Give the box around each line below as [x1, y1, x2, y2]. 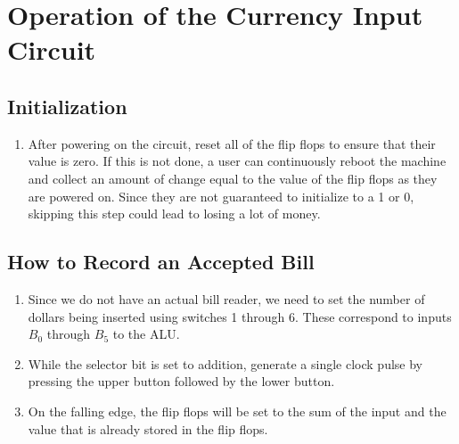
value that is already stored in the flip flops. [28, 419, 268, 438]
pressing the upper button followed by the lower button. [28, 372, 335, 391]
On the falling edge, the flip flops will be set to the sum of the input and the [28, 401, 447, 420]
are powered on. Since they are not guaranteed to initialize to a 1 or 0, [28, 186, 414, 205]
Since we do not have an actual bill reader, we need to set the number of [28, 289, 425, 308]
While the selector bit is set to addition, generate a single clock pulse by [28, 354, 422, 373]
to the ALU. [112, 325, 180, 343]
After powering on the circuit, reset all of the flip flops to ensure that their [28, 134, 436, 152]
